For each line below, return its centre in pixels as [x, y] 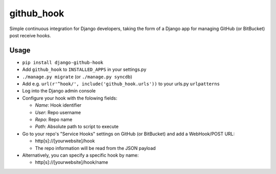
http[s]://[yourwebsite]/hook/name [72, 162]
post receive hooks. [30, 35]
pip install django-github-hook [63, 62]
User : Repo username [58, 112]
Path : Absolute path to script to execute [77, 127]
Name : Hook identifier [58, 105]
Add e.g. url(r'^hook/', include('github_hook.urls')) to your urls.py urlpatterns [121, 84]
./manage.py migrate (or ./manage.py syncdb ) [77, 77]
